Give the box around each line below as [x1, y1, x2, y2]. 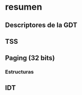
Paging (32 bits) [5, 54, 55, 62]
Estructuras [5, 69, 34, 76]
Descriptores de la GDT [5, 21, 78, 29]
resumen [5, 1, 43, 13]
